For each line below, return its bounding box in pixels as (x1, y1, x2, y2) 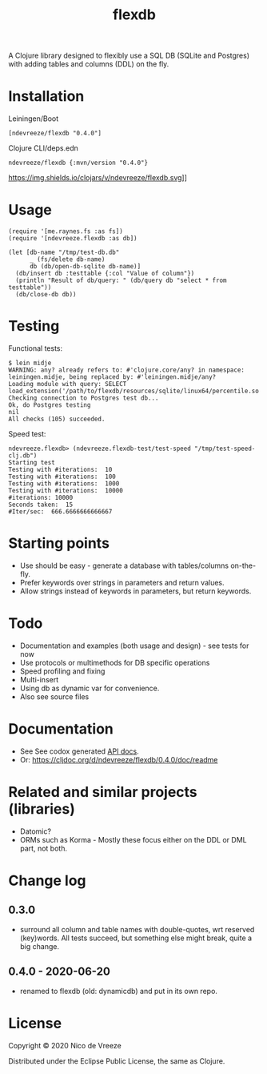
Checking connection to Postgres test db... (8, 394, 159, 402)
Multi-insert (19, 674, 59, 684)
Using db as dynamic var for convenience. (19, 683, 160, 693)
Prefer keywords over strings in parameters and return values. (19, 577, 225, 587)
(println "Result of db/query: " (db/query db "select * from (15, 276, 227, 285)
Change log (8, 871, 86, 890)
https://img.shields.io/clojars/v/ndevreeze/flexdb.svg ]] (8, 173, 188, 183)
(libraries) (8, 800, 76, 818)
